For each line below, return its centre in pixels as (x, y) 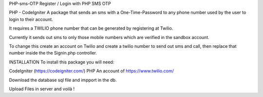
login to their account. (31, 19)
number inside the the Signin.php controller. (53, 53)
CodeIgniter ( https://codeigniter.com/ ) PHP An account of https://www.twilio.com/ (91, 71)
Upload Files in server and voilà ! (42, 89)
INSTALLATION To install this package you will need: (62, 62)
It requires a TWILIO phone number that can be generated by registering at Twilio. (91, 28)
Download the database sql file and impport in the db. (63, 80)
